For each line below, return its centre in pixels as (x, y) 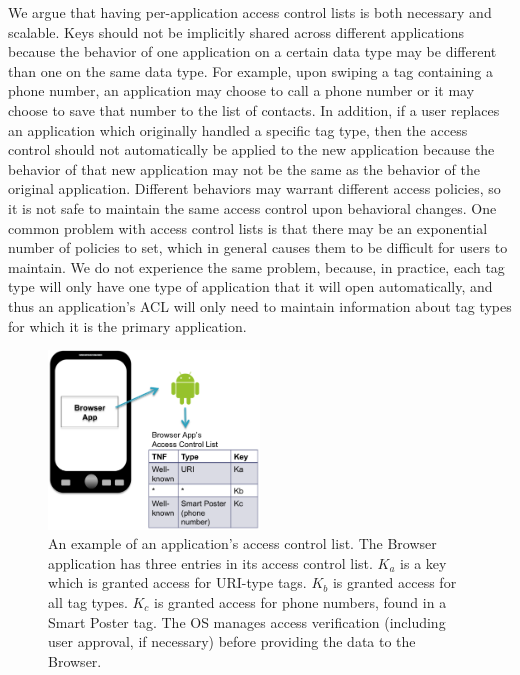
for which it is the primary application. (127, 325)
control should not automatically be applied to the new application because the (251, 149)
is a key (423, 562)
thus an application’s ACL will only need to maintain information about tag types (260, 305)
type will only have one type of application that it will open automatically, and (250, 286)
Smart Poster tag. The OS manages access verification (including (247, 621)
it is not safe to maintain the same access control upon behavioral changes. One (252, 207)
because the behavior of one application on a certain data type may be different (252, 51)
